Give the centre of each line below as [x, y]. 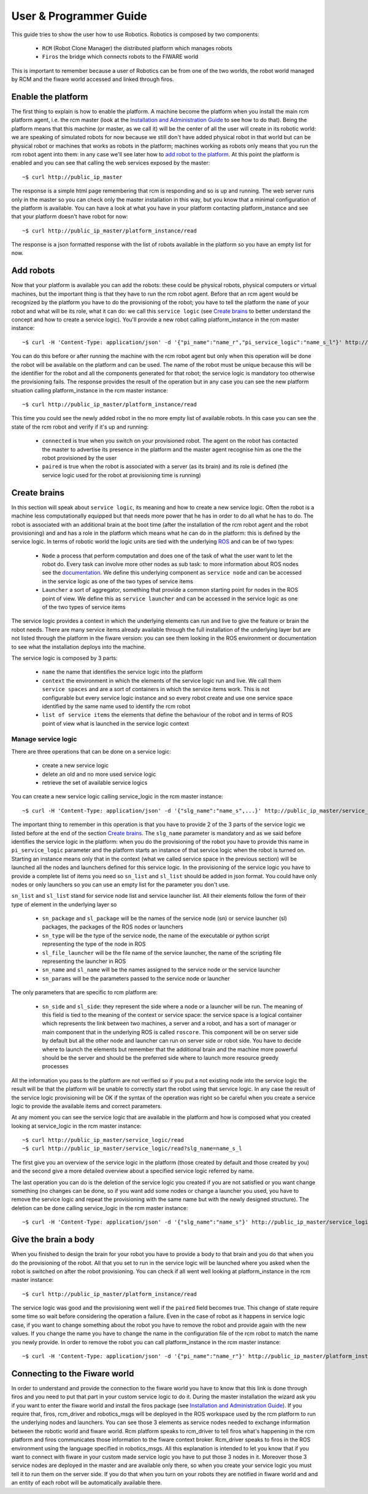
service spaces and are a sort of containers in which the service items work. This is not [156, 689]
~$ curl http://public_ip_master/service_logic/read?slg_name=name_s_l [132, 1149]
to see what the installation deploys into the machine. [79, 646]
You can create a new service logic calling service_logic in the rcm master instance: [117, 797]
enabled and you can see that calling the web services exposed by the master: [111, 163]
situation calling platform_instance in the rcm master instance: [90, 390]
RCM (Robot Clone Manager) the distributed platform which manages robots [137, 48]
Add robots [33, 271]
